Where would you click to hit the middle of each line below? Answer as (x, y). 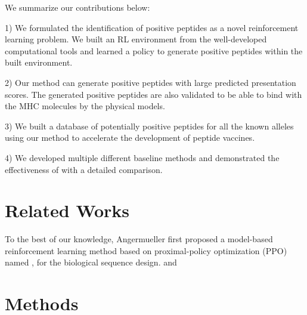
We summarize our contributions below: (77, 7)
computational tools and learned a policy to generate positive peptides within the (154, 50)
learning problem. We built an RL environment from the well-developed (136, 39)
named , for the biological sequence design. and (91, 262)
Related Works (67, 210)
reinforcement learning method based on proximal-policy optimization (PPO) (146, 250)
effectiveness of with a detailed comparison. (84, 169)
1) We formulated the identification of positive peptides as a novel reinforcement (152, 27)
